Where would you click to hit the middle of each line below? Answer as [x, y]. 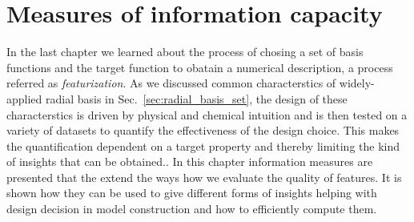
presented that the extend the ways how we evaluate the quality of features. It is [204, 177]
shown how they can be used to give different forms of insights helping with [192, 193]
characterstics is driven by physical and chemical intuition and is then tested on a [207, 114]
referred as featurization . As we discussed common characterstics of [171, 83]
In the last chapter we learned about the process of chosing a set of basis [185, 52]
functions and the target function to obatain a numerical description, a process [200, 67]
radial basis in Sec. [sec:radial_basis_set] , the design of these [197, 98]
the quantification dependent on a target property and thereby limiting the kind [203, 145]
